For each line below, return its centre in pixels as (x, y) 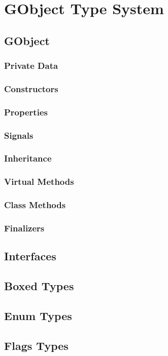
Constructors (31, 88)
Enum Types (38, 315)
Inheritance (28, 158)
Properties (26, 112)
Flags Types (36, 345)
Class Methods (35, 205)
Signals (19, 135)
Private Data (31, 66)
